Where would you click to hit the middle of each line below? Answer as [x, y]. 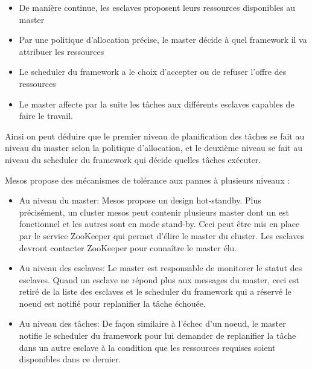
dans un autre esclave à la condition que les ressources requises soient [147, 347]
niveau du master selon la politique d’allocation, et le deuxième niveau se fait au [154, 148]
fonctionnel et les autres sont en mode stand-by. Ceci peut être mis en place [159, 224]
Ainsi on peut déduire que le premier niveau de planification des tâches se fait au [155, 136]
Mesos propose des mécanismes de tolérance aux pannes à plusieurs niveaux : [148, 180]
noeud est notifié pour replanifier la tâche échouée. [112, 303]
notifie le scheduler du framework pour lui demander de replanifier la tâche [158, 335]
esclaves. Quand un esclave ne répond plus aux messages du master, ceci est [159, 279]
